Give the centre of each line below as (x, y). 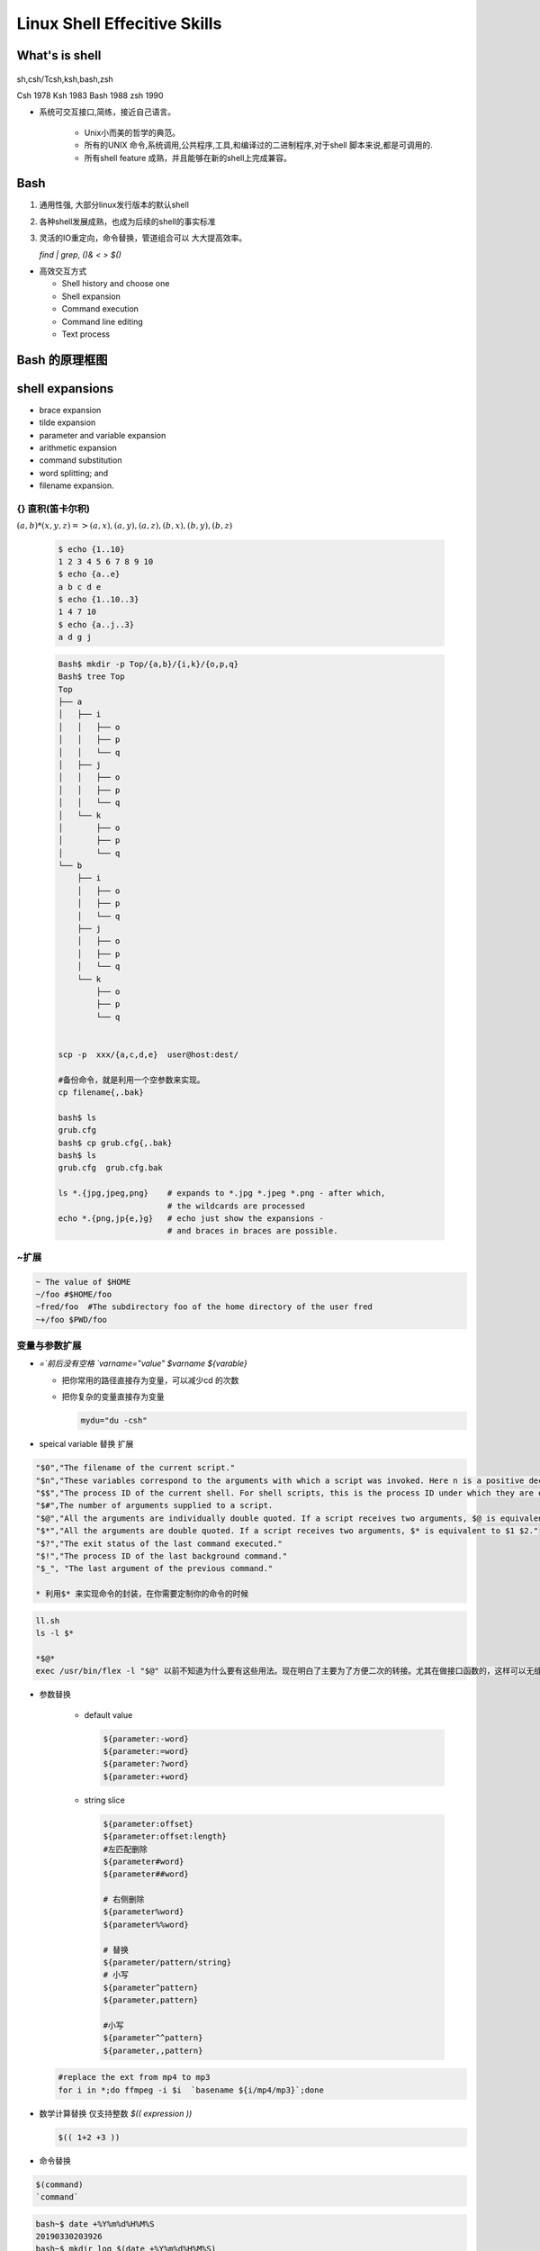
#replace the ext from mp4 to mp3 (134, 2077)
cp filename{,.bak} (101, 1093)
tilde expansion (67, 422)
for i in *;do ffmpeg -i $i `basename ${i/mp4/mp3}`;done (191, 2090)
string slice (104, 1800)
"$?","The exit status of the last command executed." (159, 1543)
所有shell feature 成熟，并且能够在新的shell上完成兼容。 (188, 158)
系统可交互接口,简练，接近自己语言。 (108, 112)
